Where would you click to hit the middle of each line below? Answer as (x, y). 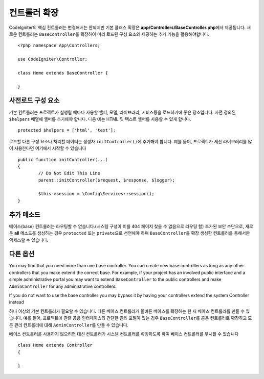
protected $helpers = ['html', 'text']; (67, 130)
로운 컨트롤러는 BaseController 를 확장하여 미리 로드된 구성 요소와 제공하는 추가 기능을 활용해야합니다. (109, 34)
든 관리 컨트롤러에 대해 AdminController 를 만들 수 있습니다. (69, 325)
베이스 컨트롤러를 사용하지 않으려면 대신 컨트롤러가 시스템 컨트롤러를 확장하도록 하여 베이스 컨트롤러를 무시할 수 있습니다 (124, 334)
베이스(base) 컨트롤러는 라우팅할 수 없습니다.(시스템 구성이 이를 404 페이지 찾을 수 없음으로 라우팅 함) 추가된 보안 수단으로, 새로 (131, 226)
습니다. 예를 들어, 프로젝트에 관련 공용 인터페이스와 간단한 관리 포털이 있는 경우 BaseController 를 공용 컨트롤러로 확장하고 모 (131, 318)
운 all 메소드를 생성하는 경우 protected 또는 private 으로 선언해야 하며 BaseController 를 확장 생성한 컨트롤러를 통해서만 (130, 233)
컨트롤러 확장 (34, 13)
